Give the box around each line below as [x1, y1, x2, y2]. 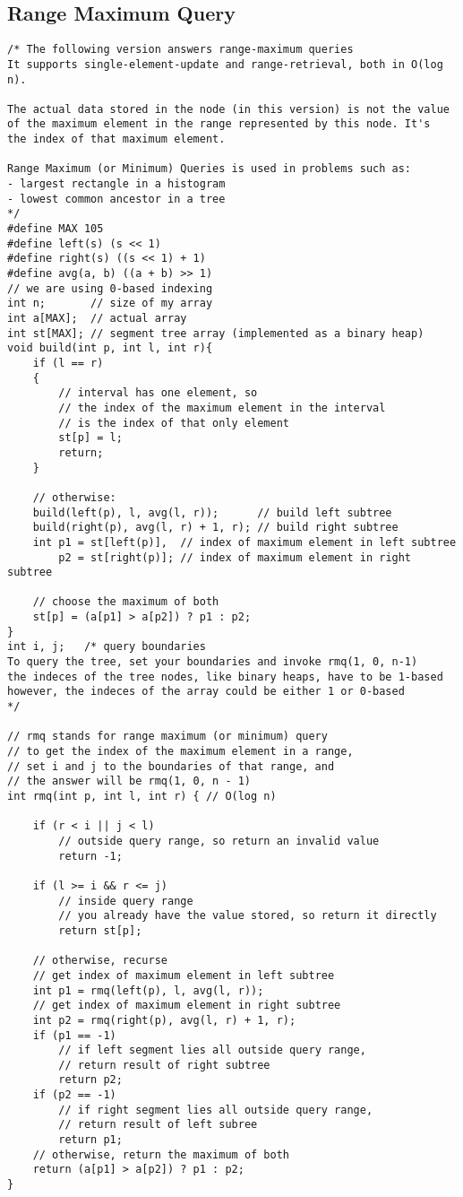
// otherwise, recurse [32, 954, 167, 967]
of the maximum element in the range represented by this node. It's [7, 117, 431, 131]
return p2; [58, 1073, 123, 1087]
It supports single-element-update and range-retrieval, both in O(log [7, 57, 443, 71]
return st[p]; [58, 924, 142, 937]
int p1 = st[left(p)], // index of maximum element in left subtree [32, 535, 457, 549]
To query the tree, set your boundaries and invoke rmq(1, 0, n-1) [7, 655, 418, 669]
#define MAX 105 [7, 222, 104, 236]
